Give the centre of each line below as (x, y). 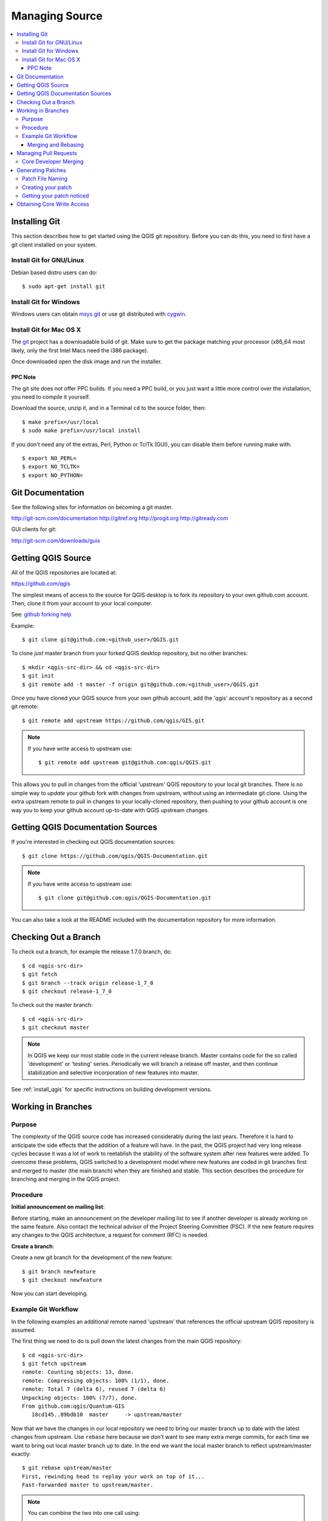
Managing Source (57, 16)
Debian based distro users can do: (54, 272)
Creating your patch (47, 187)
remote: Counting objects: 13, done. (78, 1372)
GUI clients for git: (34, 529)
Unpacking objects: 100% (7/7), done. (80, 1397)
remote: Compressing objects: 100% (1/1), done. (96, 1380)
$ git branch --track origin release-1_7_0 (88, 983)
